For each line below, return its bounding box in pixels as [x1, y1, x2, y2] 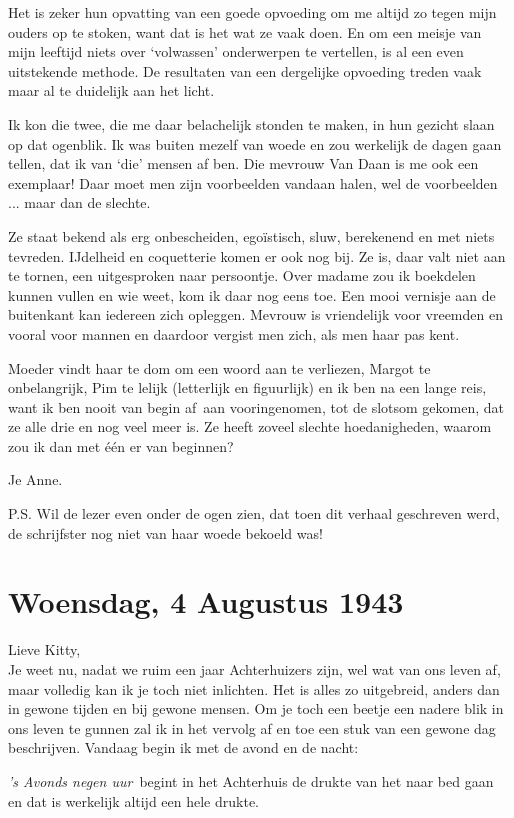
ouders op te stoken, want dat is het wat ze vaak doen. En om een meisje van [8, 21, 482, 42]
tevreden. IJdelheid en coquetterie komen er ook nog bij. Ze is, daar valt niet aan [8, 245, 506, 266]
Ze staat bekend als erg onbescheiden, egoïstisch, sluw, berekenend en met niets [8, 225, 495, 246]
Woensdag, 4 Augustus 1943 [8, 581, 404, 622]
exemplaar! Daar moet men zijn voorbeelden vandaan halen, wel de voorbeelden [8, 172, 498, 193]
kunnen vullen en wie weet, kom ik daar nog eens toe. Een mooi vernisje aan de [8, 284, 496, 305]
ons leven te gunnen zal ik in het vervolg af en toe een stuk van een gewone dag [8, 717, 496, 738]
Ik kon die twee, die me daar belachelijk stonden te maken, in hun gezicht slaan [8, 113, 495, 134]
